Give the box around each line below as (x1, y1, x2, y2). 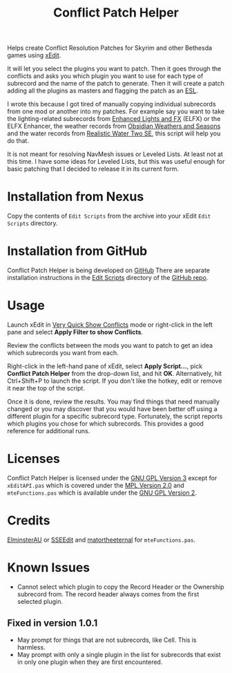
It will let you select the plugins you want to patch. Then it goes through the (7, 64, 222, 73)
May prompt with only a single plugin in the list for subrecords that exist (17, 650, 221, 658)
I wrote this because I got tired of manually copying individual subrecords (7, 100, 216, 108)
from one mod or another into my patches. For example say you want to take (7, 107, 225, 115)
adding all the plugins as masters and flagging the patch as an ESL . (7, 86, 198, 95)
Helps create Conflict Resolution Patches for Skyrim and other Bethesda (7, 44, 213, 53)
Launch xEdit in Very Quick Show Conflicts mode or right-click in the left (7, 321, 213, 329)
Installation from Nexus (7, 189, 144, 205)
